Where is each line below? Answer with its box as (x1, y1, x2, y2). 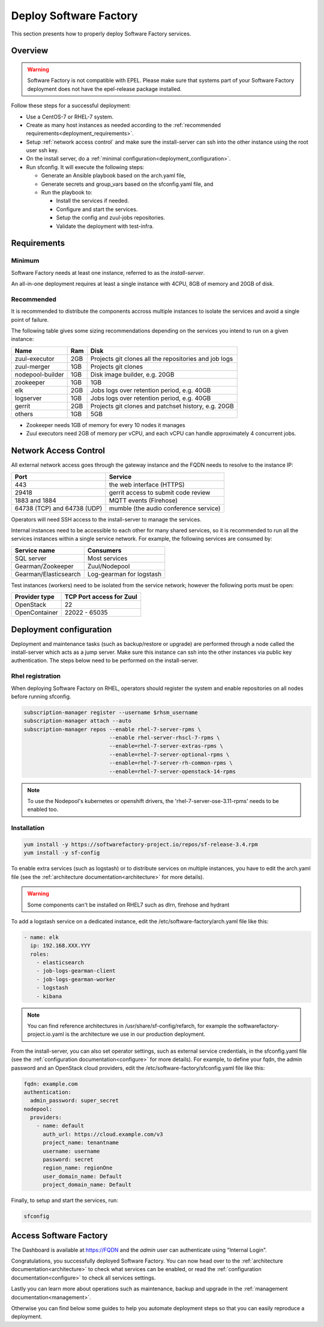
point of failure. (11, 316, 49, 323)
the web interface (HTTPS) (109, 480, 185, 488)
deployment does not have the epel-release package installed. (27, 85, 182, 93)
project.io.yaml (27, 1030, 64, 1038)
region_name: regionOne (43, 1165, 113, 1171)
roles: (30, 950, 50, 958)
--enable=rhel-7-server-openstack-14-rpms (109, 768, 236, 775)
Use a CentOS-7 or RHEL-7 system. (26, 113, 114, 120)
